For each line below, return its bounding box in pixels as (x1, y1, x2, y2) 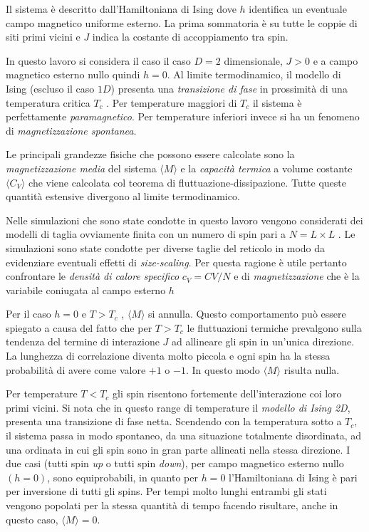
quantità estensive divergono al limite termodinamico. (6, 189, 240, 204)
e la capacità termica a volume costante (180, 160, 353, 175)
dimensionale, (224, 53, 283, 68)
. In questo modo (185, 362, 260, 377)
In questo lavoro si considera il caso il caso (6, 53, 191, 68)
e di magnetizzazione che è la (234, 268, 360, 283)
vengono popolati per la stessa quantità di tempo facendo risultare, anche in (6, 498, 338, 512)
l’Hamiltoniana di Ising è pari (229, 469, 358, 484)
